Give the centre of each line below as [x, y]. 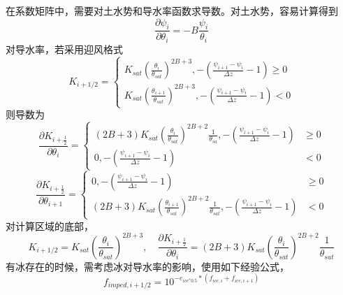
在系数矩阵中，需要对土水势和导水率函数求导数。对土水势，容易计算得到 [172, 10]
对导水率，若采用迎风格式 [64, 49]
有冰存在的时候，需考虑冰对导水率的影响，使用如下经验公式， [147, 266]
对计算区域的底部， [50, 225]
